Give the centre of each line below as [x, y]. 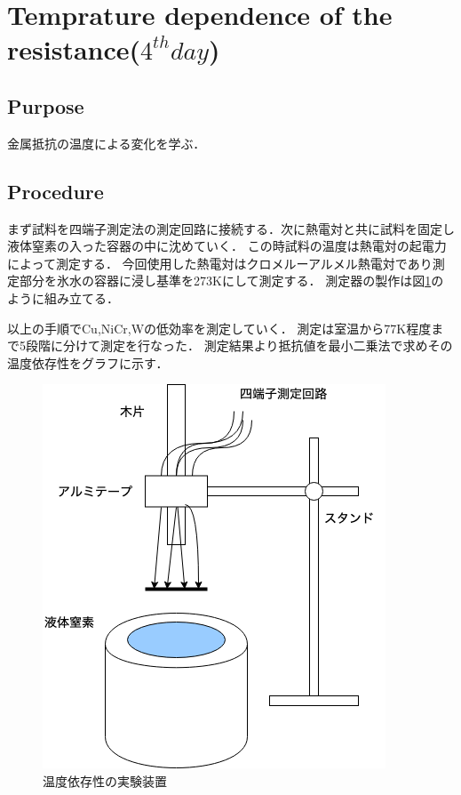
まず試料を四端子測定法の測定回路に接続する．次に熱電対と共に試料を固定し [231, 228]
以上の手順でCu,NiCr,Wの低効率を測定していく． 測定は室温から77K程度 [219, 328]
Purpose [46, 105]
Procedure [56, 191]
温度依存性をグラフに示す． [88, 362]
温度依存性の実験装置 [105, 780]
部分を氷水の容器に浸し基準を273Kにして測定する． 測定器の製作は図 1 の [231, 281]
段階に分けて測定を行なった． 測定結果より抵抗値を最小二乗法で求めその [239, 345]
